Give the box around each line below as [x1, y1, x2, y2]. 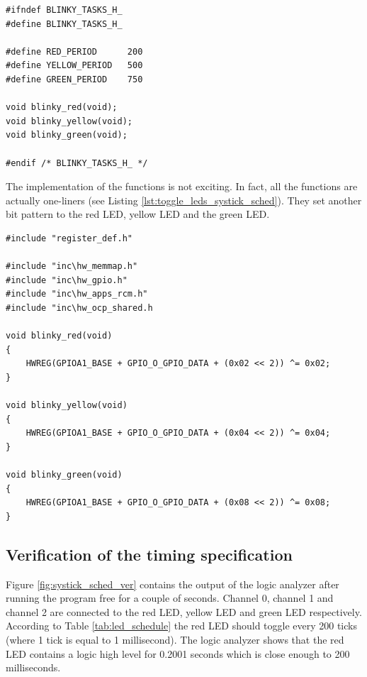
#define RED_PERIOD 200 [6, 46, 143, 57]
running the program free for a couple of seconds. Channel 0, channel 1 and [6, 590, 334, 605]
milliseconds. [6, 660, 61, 675]
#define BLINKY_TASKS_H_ [6, 18, 123, 29]
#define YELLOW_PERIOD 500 [6, 60, 143, 71]
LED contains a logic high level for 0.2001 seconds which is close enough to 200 [6, 646, 350, 661]
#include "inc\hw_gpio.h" [6, 275, 128, 285]
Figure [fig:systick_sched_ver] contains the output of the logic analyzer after [6, 576, 339, 591]
